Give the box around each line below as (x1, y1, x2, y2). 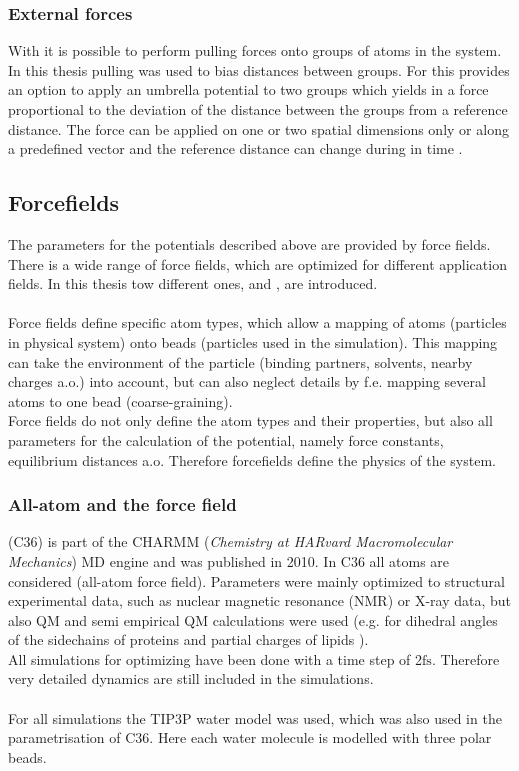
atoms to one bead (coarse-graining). (8, 390, 233, 411)
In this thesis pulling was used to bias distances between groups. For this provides (8, 59, 510, 80)
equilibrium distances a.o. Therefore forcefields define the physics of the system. (8, 449, 496, 470)
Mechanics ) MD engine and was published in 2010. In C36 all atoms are (8, 550, 450, 571)
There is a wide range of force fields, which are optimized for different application (8, 253, 507, 274)
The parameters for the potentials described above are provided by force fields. (8, 233, 491, 254)
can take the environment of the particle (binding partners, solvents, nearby (8, 351, 473, 372)
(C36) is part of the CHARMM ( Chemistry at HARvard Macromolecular (8, 531, 453, 552)
